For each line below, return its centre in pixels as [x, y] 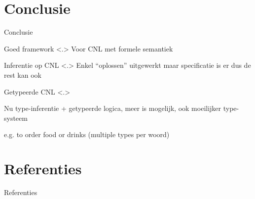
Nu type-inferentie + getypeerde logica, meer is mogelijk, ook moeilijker [113, 108]
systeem [16, 118]
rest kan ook [23, 75]
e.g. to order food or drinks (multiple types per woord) [87, 134]
